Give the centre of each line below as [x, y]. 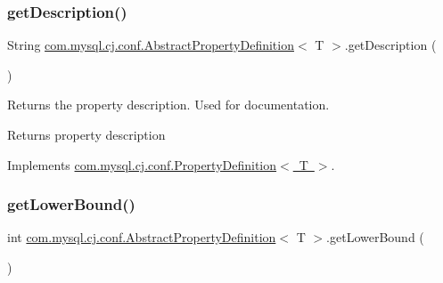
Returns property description [86, 134]
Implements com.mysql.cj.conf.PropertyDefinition [142, 164]
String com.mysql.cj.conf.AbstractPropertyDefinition [151, 45]
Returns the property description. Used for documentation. [168, 105]
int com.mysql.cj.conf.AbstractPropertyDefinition [142, 237]
